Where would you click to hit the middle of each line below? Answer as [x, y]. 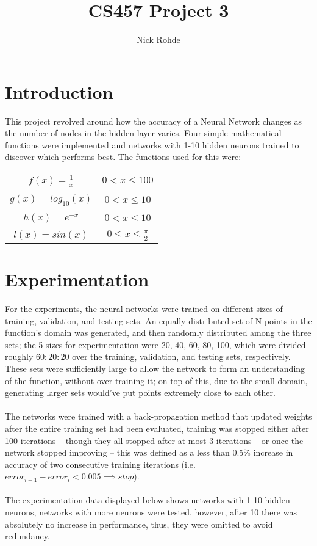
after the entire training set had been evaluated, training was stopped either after [157, 428]
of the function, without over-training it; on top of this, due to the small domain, [156, 380]
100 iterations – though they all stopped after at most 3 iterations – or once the [154, 440]
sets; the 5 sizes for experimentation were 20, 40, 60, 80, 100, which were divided [155, 344]
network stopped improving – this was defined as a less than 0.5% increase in [149, 452]
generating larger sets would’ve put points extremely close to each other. [140, 392]
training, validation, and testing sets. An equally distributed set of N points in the [158, 320]
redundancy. [27, 536]
